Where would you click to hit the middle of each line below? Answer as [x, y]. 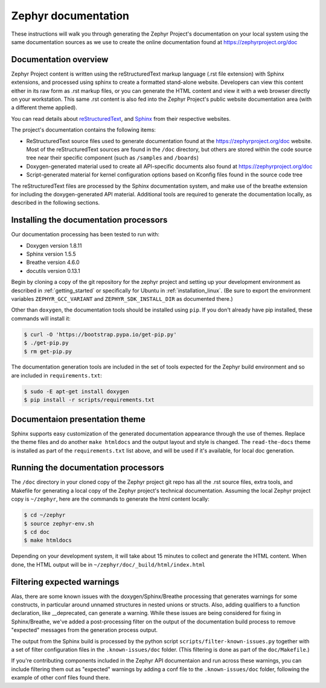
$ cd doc [37, 532]
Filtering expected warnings [65, 582]
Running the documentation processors [88, 468]
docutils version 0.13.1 [53, 271]
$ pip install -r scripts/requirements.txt [89, 400]
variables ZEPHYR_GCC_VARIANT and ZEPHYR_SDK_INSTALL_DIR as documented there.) [122, 298]
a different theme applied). [44, 108]
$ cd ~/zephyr [45, 515]
